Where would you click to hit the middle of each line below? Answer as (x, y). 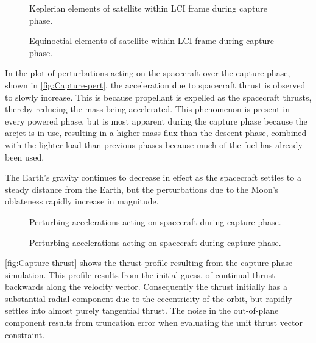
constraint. (25, 334)
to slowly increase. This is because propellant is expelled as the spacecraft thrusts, (158, 97)
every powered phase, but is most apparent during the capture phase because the (156, 121)
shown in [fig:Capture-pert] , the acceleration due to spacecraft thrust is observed (155, 85)
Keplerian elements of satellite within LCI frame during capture (148, 8)
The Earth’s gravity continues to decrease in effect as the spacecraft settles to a (153, 177)
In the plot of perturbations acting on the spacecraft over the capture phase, (148, 73)
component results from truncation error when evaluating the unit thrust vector (154, 323)
